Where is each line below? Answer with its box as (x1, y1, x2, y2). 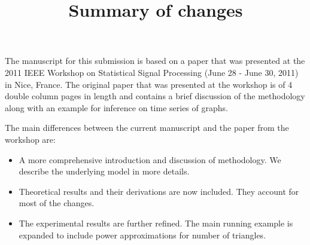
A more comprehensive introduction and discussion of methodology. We (19, 153, 281, 166)
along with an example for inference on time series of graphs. (5, 101, 228, 114)
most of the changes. (19, 197, 95, 209)
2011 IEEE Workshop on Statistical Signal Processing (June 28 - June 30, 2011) (5, 66, 299, 78)
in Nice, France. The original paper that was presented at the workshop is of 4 (5, 78, 293, 90)
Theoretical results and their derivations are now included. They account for (19, 185, 299, 197)
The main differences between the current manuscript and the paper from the (5, 121, 289, 134)
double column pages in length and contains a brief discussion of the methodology (5, 90, 305, 102)
